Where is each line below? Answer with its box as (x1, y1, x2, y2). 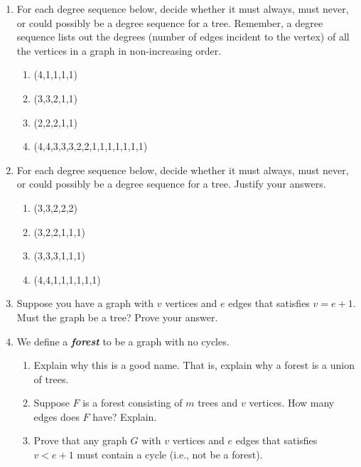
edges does (33, 409, 80, 424)
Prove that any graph (33, 433, 127, 448)
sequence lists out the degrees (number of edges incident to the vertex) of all (16, 29, 350, 44)
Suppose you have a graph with (16, 296, 154, 311)
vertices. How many (249, 395, 335, 410)
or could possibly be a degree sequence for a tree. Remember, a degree (16, 15, 323, 30)
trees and (198, 395, 238, 410)
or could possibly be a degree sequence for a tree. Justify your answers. (16, 176, 326, 191)
